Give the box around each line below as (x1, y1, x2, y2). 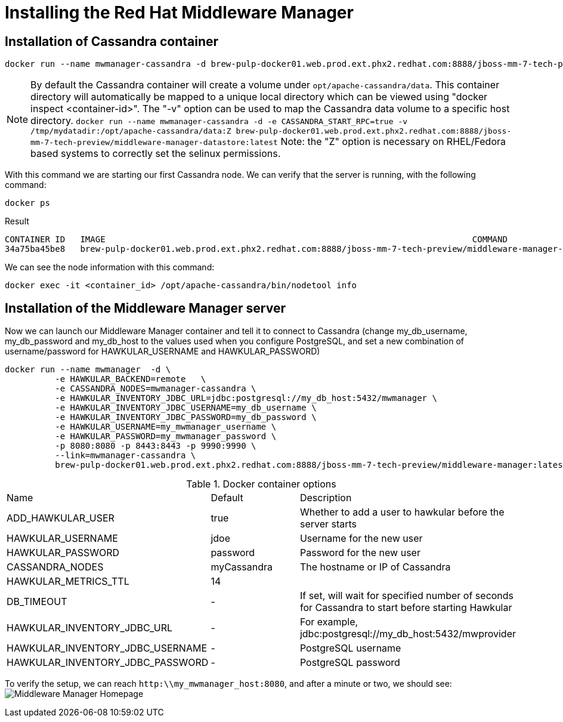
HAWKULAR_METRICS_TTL (7, 575, 129, 588)
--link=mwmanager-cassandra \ (55, 451, 196, 461)
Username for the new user (299, 532, 423, 545)
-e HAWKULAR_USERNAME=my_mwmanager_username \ (55, 422, 277, 432)
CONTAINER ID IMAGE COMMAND (5, 235, 508, 245)
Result (5, 216, 29, 227)
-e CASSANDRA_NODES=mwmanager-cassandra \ (55, 384, 256, 394)
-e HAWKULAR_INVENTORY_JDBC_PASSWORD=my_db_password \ (55, 412, 317, 422)
